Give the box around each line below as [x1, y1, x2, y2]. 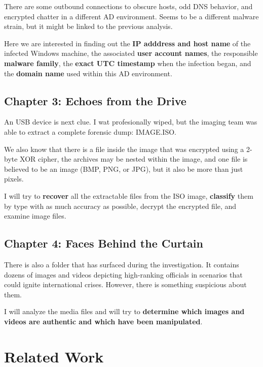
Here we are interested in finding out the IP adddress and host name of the [4, 38, 251, 48]
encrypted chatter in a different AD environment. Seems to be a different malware [4, 11, 259, 21]
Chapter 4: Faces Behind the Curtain [4, 235, 203, 251]
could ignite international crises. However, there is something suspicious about [4, 279, 247, 290]
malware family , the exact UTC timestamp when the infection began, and [4, 57, 251, 68]
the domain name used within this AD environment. [4, 68, 172, 78]
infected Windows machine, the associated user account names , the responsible [4, 48, 258, 58]
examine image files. [4, 210, 66, 221]
